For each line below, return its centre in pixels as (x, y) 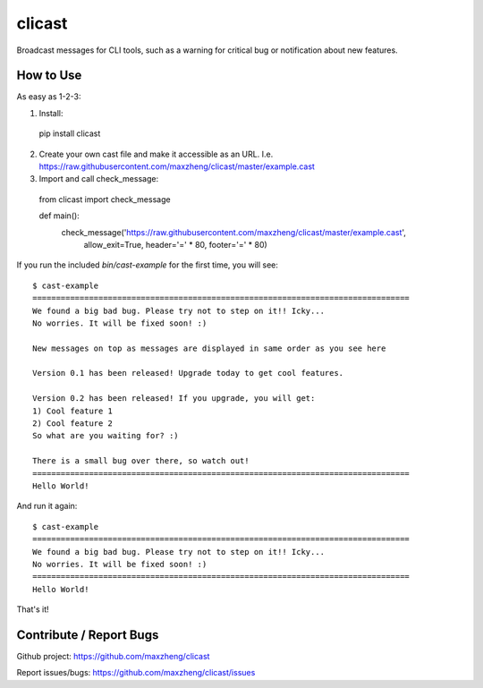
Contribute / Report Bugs (88, 635)
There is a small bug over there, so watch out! (141, 461)
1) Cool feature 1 (73, 411)
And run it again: (47, 506)
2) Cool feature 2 (73, 424)
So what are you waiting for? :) (106, 436)
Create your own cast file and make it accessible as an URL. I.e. (156, 154)
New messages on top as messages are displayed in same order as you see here (209, 348)
